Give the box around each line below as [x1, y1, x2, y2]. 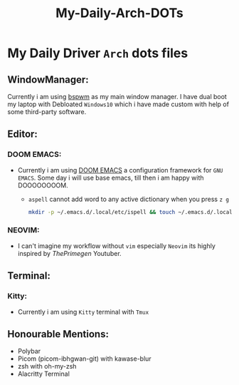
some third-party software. [7, 108, 87, 115]
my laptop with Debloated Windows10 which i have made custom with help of [7, 100, 230, 108]
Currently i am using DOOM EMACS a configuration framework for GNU [17, 165, 223, 174]
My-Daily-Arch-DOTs [55, 5, 184, 21]
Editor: [7, 128, 38, 140]
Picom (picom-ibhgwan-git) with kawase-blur [17, 354, 152, 363]
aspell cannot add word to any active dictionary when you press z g [28, 195, 230, 203]
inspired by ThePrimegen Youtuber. [17, 249, 122, 257]
